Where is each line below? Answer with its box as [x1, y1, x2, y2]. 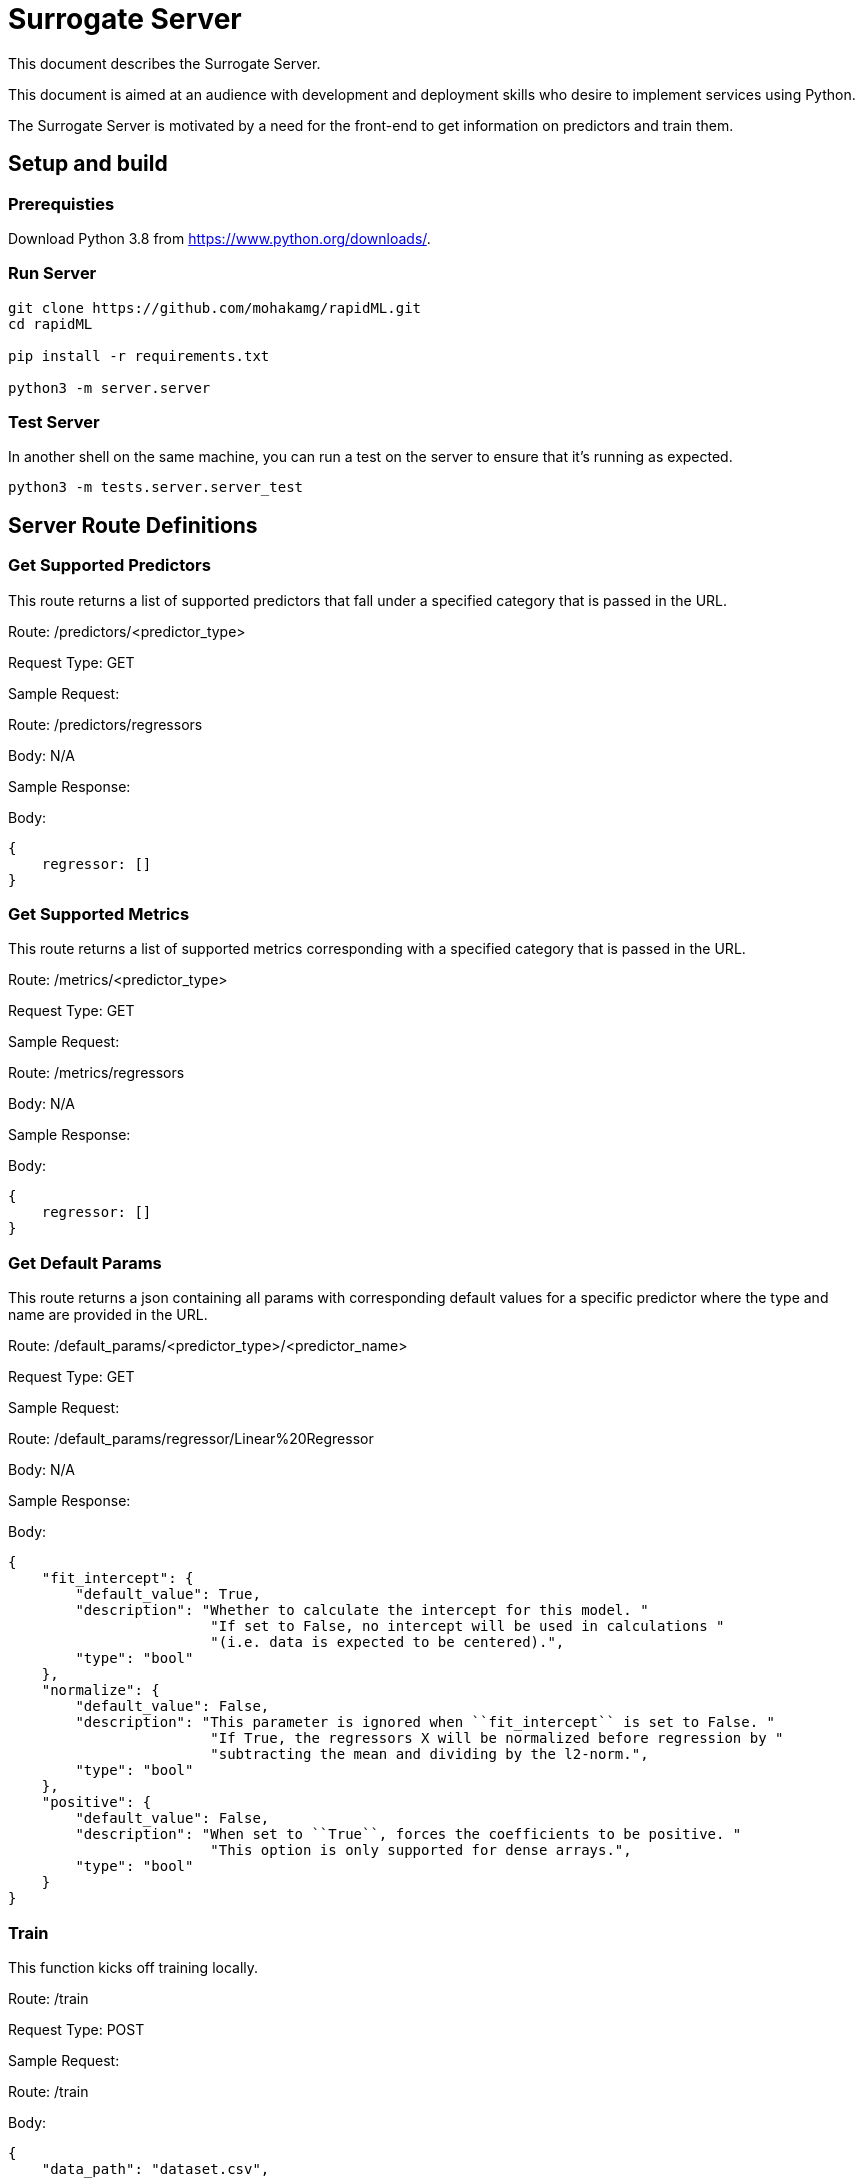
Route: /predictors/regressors [8, 715, 203, 733]
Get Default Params [8, 1252, 162, 1273]
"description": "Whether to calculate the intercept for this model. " [75, 1602, 649, 1619]
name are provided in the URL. [8, 1306, 208, 1324]
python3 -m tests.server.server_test [8, 479, 304, 496]
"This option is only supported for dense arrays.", [210, 1842, 632, 1859]
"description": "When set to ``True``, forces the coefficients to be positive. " [75, 1826, 742, 1843]
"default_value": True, [75, 1586, 261, 1603]
